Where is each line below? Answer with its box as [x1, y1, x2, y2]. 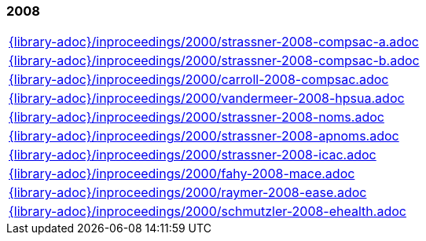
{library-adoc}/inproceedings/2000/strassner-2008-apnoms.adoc [9, 128, 399, 144]
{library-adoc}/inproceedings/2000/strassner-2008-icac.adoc [9, 147, 376, 163]
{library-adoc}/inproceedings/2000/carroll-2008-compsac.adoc [9, 71, 389, 88]
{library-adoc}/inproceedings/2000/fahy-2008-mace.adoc [9, 166, 355, 182]
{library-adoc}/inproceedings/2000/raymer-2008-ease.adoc [9, 184, 367, 201]
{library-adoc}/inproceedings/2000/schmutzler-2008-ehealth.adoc [9, 203, 406, 220]
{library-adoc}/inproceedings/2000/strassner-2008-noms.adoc [9, 109, 384, 126]
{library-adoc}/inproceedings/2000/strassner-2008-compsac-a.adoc [9, 34, 419, 50]
